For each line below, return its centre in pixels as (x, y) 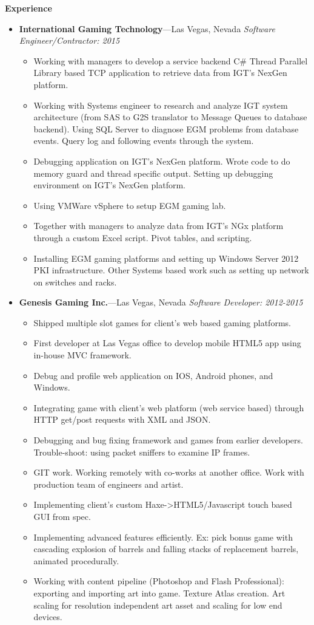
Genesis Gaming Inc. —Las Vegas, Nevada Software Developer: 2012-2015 (161, 302)
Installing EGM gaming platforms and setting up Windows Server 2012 (166, 258)
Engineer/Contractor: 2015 (69, 40)
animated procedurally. (76, 560)
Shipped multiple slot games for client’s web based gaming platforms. (162, 322)
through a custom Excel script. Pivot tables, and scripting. (143, 237)
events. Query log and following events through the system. (144, 141)
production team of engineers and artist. (109, 484)
